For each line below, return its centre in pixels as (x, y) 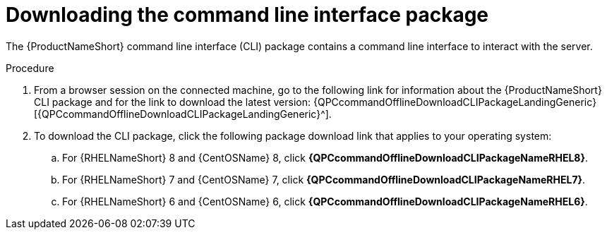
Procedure (30, 68)
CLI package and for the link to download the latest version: (173, 102)
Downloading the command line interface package (247, 15)
